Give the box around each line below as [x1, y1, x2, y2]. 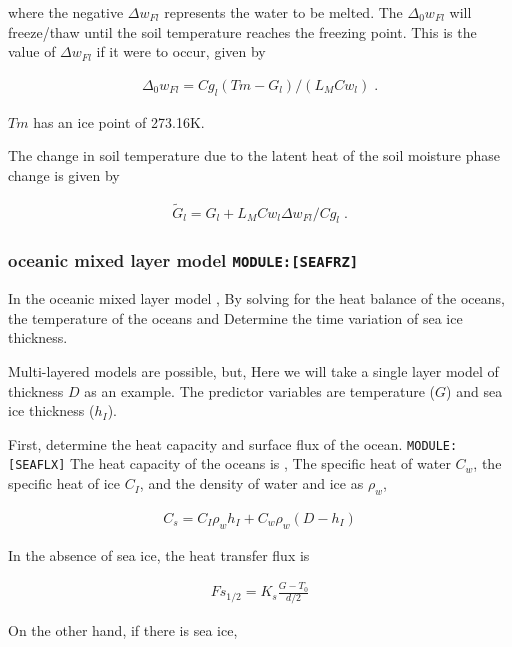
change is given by [8, 164, 120, 185]
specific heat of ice [8, 473, 121, 494]
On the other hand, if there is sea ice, [8, 620, 238, 641]
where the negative [8, 2, 124, 22]
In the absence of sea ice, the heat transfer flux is [8, 544, 310, 565]
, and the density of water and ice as [139, 473, 364, 494]
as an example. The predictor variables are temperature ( [84, 380, 436, 401]
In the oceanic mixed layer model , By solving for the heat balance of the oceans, [8, 288, 505, 309]
